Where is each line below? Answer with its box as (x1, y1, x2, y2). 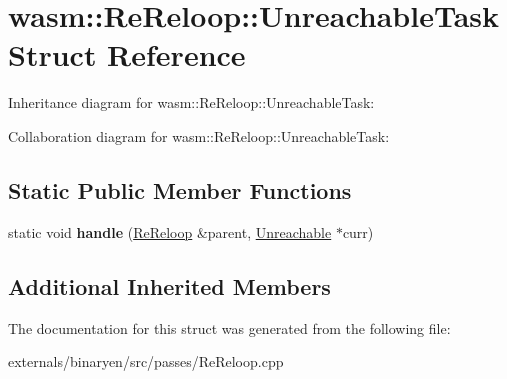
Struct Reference (8, 34, 246, 75)
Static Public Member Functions (8, 174, 352, 205)
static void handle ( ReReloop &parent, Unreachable (8, 221, 332, 242)
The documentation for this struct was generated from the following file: (8, 317, 451, 338)
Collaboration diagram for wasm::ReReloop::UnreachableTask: (8, 125, 390, 146)
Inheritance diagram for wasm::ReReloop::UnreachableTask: (8, 92, 375, 113)
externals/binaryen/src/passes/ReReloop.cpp (8, 351, 284, 372)
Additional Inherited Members (8, 270, 331, 301)
